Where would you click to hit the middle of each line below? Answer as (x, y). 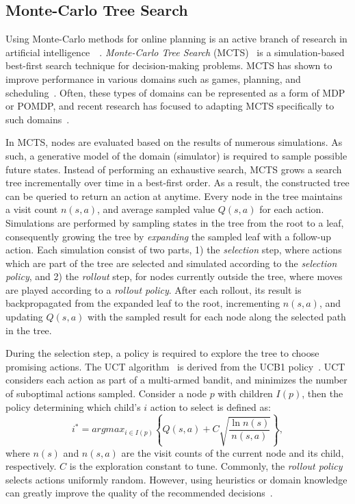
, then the (323, 393)
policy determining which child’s (73, 406)
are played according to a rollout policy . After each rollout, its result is (154, 289)
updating (24, 317)
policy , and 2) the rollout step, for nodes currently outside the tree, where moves (174, 276)
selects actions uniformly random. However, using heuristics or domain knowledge (176, 479)
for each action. (292, 209)
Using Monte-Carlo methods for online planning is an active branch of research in (176, 39)
